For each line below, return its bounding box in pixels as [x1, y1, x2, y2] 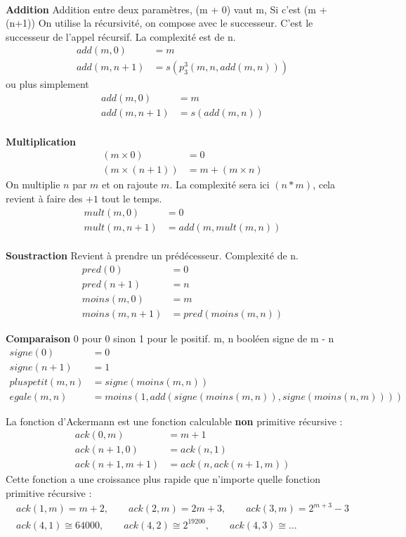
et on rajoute [102, 177, 158, 192]
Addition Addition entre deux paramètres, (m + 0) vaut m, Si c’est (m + [6, 1, 327, 16]
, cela [313, 177, 336, 192]
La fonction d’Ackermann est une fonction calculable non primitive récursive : [6, 413, 343, 428]
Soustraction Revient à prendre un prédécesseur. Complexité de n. [6, 248, 299, 263]
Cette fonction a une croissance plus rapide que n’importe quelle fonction [6, 472, 320, 486]
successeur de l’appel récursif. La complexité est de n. [6, 29, 236, 44]
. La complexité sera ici [169, 177, 270, 192]
